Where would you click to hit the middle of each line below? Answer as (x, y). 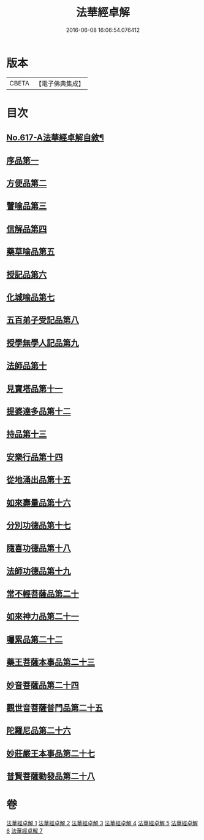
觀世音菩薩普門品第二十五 (55, 708)
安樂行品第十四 (35, 457)
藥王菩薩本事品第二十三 (51, 662)
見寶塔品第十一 (35, 389)
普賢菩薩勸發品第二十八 (51, 776)
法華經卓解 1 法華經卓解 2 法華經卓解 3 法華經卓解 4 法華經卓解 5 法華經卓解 (102, 823)
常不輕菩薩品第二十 (43, 594)
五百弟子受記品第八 (43, 320)
